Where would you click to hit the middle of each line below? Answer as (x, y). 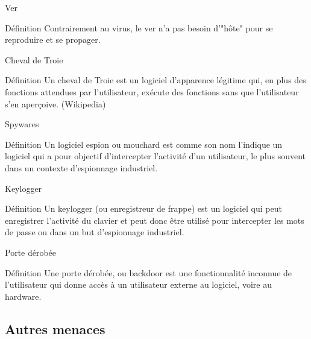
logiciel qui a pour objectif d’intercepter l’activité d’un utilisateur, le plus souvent (155, 156)
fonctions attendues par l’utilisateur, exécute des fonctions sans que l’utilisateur (152, 91)
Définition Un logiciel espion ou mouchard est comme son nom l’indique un (144, 144)
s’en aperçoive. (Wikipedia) (55, 103)
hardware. (23, 296)
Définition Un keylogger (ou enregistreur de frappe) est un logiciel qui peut (143, 208)
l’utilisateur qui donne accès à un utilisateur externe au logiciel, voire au (138, 284)
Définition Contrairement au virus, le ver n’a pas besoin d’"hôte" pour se (139, 27)
